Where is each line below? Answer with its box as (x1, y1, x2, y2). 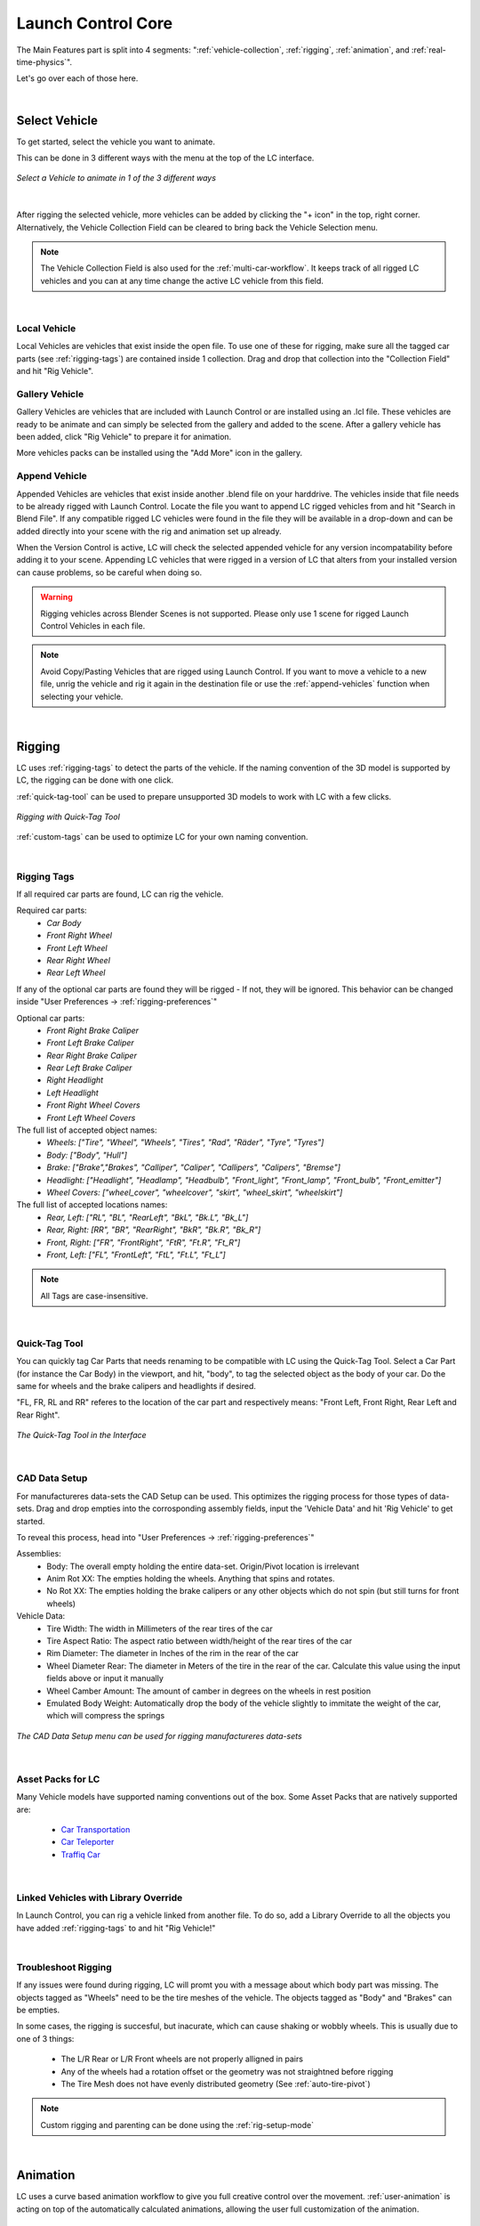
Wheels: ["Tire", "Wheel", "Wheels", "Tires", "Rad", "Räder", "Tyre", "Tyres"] (46, 1137, 324, 1148)
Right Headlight (46, 1075, 104, 1085)
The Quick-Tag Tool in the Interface (16, 1430, 147, 1441)
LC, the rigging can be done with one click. (16, 775, 173, 785)
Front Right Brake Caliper (46, 1025, 140, 1036)
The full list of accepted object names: (16, 1125, 157, 1135)
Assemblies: (16, 1548, 61, 1559)
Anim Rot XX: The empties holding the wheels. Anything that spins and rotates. (46, 1573, 335, 1584)
